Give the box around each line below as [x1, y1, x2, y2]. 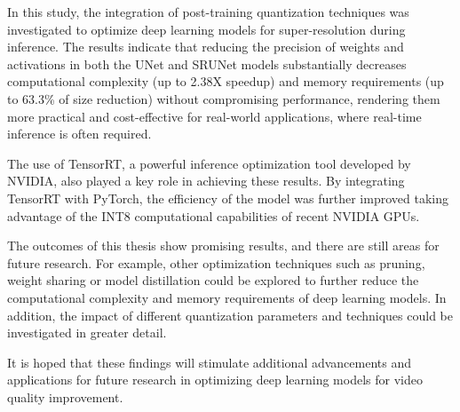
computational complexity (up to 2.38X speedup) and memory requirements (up [7, 72, 444, 91]
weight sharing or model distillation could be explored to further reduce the [7, 271, 419, 289]
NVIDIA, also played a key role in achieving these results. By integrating [7, 171, 405, 190]
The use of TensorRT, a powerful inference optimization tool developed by [7, 154, 411, 172]
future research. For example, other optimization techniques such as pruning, [7, 253, 425, 272]
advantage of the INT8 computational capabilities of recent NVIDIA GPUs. [7, 206, 420, 225]
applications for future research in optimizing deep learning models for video [7, 370, 423, 389]
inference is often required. [7, 124, 152, 143]
